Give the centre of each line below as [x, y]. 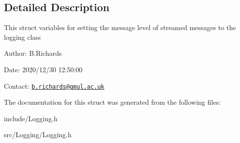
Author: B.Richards [33, 53]
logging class [22, 37]
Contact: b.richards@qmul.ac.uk [54, 86]
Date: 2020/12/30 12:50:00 [43, 69]
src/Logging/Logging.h [38, 135]
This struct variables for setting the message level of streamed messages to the [120, 27]
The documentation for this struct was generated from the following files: [112, 102]
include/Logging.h [31, 118]
